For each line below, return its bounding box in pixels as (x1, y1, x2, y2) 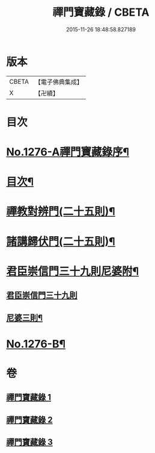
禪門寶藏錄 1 (6, 392, 52, 402)
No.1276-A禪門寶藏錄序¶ (6, 145, 129, 159)
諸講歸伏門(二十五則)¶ (6, 234, 115, 248)
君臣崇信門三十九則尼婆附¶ (6, 264, 139, 278)
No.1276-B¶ (6, 337, 66, 351)
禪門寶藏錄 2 (6, 414, 53, 425)
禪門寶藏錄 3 (6, 437, 53, 448)
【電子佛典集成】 (34, 78, 83, 86)
